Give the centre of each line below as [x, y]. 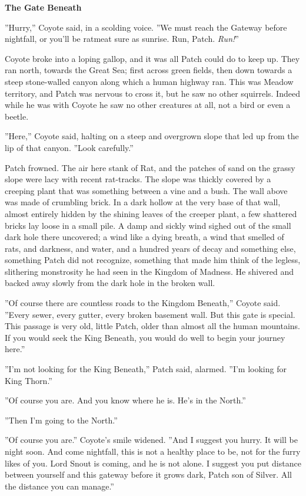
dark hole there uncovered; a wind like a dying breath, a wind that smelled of [144, 237]
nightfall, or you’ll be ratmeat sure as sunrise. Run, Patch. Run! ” [122, 39]
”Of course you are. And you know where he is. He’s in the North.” [125, 400]
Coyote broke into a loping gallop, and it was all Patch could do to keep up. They [152, 58]
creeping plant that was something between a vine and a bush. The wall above [146, 190]
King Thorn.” [29, 380]
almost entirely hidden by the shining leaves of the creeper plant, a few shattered [151, 213]
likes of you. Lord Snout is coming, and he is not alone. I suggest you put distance [153, 463]
